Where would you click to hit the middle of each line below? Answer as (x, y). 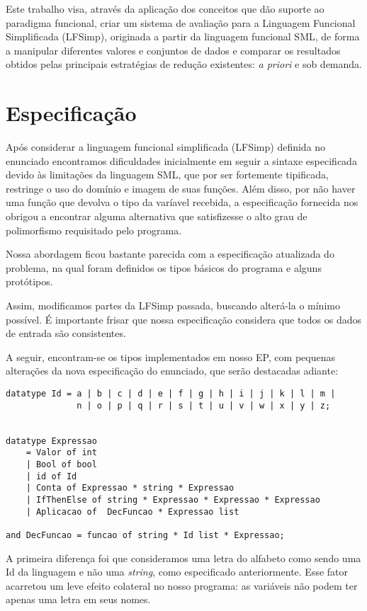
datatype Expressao (51, 441)
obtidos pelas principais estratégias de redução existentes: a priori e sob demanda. (184, 64)
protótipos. (29, 281)
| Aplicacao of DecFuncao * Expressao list (132, 512)
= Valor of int (61, 453)
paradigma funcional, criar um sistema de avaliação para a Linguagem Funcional (181, 22)
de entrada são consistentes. (66, 333)
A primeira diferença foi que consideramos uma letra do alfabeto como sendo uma (183, 558)
